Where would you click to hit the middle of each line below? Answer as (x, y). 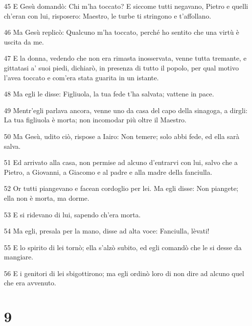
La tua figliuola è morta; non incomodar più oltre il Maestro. (95, 120)
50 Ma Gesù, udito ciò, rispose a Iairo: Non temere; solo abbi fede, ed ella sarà (122, 136)
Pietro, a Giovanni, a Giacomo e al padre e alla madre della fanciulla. (108, 172)
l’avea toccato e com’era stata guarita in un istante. (81, 77)
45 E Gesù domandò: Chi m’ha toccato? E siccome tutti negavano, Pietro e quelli (126, 6)
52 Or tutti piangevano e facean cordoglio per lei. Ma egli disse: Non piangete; (121, 188)
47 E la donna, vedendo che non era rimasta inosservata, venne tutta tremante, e (125, 58)
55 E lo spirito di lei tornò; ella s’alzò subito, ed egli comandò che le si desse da (123, 247)
